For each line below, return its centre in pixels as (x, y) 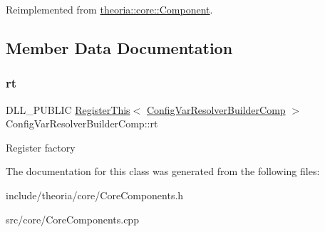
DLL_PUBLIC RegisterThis (68, 109)
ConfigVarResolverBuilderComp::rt (82, 123)
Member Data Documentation (119, 47)
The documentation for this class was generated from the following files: (163, 171)
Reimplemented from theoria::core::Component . (109, 9)
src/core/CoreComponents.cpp (72, 219)
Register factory (41, 147)
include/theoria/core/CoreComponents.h (95, 195)
